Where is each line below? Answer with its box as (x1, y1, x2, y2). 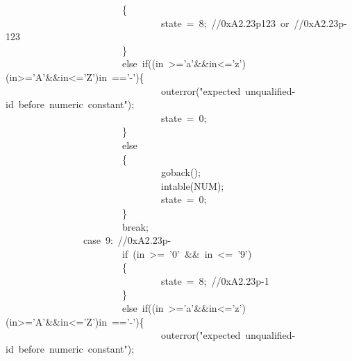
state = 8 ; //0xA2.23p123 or (160, 15, 290, 30)
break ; (122, 219, 149, 234)
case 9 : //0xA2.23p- (83, 233, 171, 247)
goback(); (160, 165, 201, 179)
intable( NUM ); (160, 178, 224, 193)
